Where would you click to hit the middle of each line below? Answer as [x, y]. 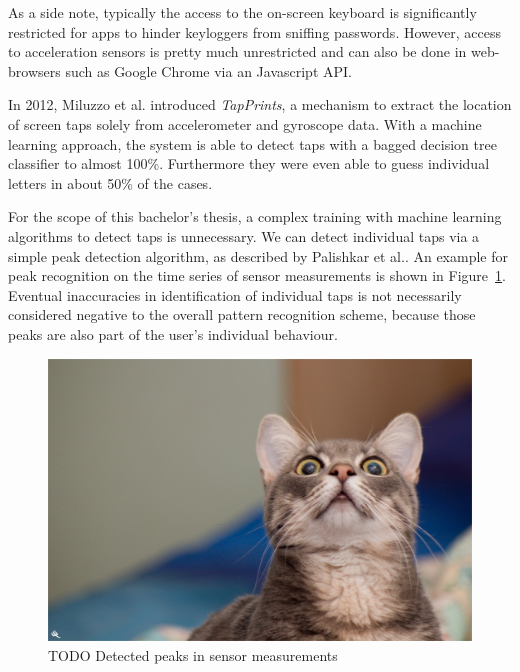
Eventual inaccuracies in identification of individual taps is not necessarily [235, 294]
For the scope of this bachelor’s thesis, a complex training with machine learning [255, 216]
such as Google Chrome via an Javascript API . [209, 70]
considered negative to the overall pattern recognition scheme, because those [242, 314]
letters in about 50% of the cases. [110, 182]
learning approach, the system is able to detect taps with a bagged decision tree [252, 143]
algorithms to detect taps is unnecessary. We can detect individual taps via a [244, 235]
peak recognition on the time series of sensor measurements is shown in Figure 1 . [257, 275]
